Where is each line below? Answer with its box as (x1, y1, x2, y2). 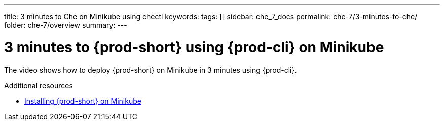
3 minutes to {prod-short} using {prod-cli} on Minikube (4, 38, 384, 56)
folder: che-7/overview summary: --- (4, 21, 127, 29)
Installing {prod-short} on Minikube (24, 96, 141, 105)
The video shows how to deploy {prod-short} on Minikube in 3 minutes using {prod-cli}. (4, 65, 297, 74)
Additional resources (4, 81, 73, 90)
